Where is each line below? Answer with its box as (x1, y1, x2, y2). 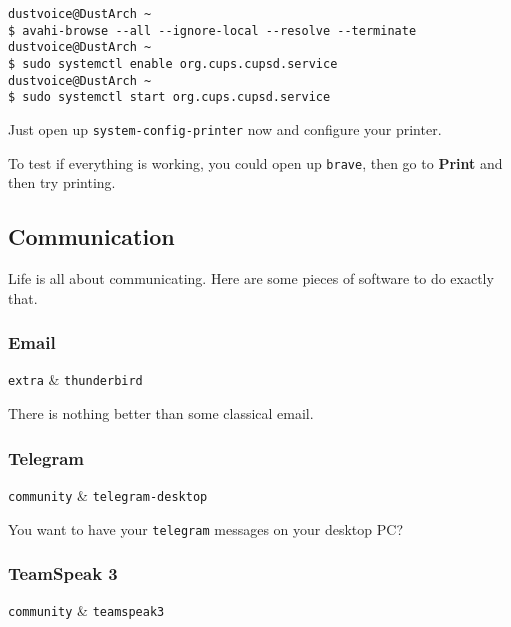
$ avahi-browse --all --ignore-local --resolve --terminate (8, 23, 417, 38)
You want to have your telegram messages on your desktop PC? (8, 518, 403, 539)
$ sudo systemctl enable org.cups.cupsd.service (8, 56, 338, 71)
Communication (8, 221, 175, 252)
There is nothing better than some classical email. (8, 403, 314, 424)
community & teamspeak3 (8, 600, 165, 621)
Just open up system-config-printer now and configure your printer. (8, 118, 442, 139)
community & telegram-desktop (8, 484, 208, 505)
